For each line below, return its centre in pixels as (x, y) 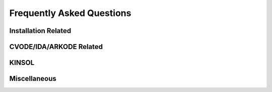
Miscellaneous (33, 79)
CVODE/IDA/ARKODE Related (56, 47)
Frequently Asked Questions (70, 13)
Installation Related (40, 31)
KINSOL (22, 63)
